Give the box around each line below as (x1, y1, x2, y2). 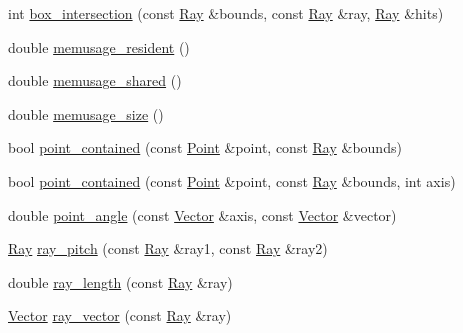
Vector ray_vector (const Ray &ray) (8, 305, 232, 326)
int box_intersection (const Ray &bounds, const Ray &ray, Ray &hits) (8, 3, 444, 23)
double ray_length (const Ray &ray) (8, 271, 233, 292)
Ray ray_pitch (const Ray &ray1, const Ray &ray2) (8, 238, 328, 259)
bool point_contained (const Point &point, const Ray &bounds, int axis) (8, 170, 456, 191)
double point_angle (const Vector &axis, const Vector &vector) (8, 204, 397, 225)
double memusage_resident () (8, 36, 190, 57)
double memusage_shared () (8, 70, 182, 91)
